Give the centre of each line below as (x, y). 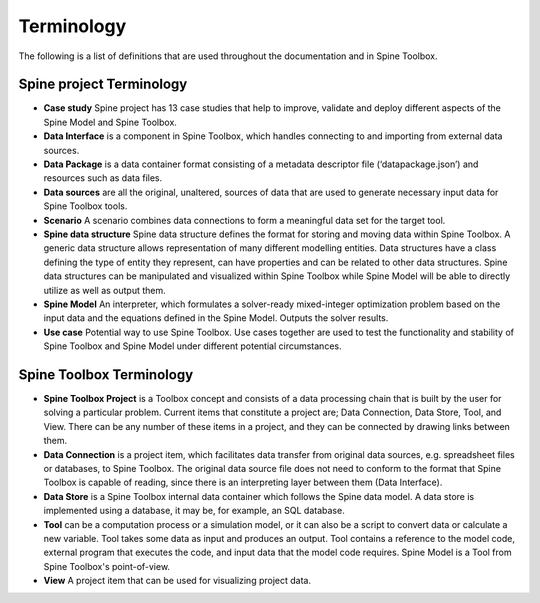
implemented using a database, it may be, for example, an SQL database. (194, 511)
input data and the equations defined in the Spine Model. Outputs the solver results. (216, 318)
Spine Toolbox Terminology (106, 374)
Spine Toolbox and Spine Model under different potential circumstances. (192, 346)
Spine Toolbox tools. (85, 206)
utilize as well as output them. (105, 290)
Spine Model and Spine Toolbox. (110, 122)
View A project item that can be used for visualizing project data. (177, 581)
